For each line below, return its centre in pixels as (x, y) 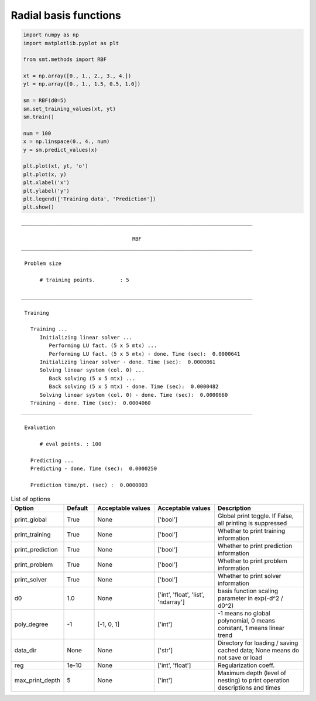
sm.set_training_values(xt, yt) (70, 109)
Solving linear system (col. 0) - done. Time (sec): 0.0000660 (134, 395)
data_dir (25, 650)
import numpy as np (51, 35)
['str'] (165, 650)
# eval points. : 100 (71, 444)
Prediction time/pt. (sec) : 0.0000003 (89, 485)
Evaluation (40, 428)
